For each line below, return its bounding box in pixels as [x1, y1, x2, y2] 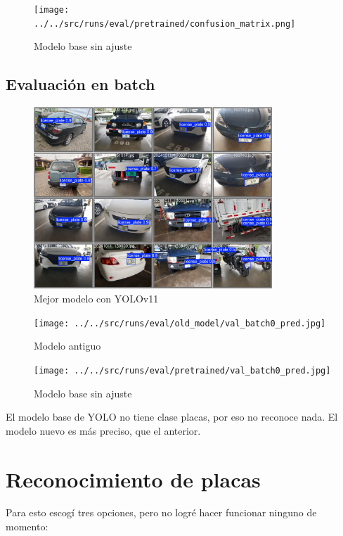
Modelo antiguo [34, 338, 101, 353]
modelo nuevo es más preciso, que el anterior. [6, 423, 201, 438]
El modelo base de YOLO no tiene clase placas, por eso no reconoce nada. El [6, 409, 338, 424]
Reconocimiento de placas [6, 464, 261, 493]
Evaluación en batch [6, 73, 155, 95]
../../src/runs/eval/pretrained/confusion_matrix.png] [34, 18, 296, 29]
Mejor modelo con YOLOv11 [34, 291, 159, 306]
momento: [6, 519, 48, 534]
